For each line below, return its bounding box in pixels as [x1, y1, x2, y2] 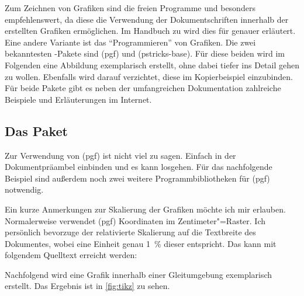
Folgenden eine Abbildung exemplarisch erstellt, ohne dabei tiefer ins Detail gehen [5, 58, 299, 71]
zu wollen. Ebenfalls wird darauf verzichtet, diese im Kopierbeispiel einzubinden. [5, 70, 293, 82]
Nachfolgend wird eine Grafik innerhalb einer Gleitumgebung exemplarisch [5, 268, 272, 280]
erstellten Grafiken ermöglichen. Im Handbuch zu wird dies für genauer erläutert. [5, 25, 296, 37]
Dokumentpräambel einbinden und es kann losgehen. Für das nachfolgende [5, 161, 272, 173]
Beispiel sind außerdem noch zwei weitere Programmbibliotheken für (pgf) [5, 172, 270, 184]
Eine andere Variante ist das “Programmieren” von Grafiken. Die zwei [5, 36, 256, 48]
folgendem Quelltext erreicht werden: [5, 249, 137, 261]
